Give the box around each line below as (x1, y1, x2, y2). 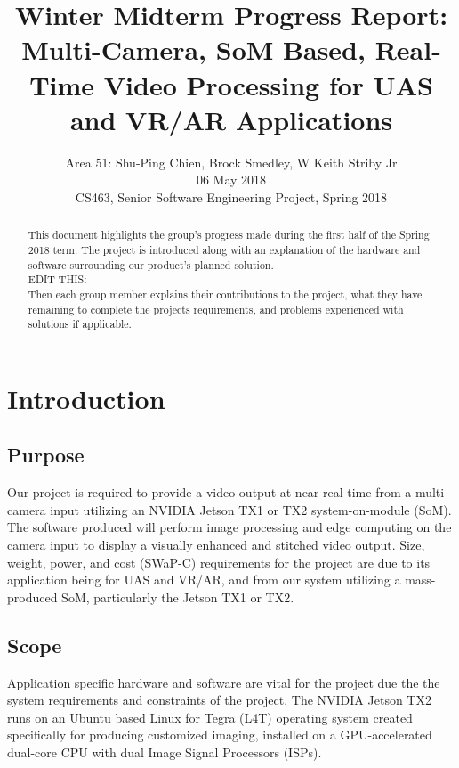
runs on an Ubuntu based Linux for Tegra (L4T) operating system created (7, 707, 413, 726)
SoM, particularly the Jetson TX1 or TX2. (61, 587, 294, 606)
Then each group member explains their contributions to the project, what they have (28, 286, 423, 301)
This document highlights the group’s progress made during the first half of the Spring (28, 227, 430, 242)
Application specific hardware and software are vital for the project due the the (7, 673, 440, 691)
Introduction (7, 380, 165, 416)
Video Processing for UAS (103, 66, 433, 102)
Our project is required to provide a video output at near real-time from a (7, 483, 412, 502)
